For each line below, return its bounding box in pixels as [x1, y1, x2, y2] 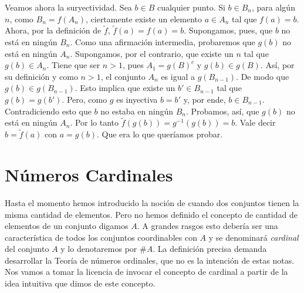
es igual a [161, 70, 195, 82]
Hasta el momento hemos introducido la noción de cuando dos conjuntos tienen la [5, 196, 299, 208]
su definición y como [5, 70, 78, 82]
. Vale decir [235, 116, 276, 129]
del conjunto [5, 243, 49, 255]
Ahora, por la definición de [5, 24, 102, 36]
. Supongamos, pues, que [184, 24, 273, 36]
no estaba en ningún [100, 105, 173, 117]
